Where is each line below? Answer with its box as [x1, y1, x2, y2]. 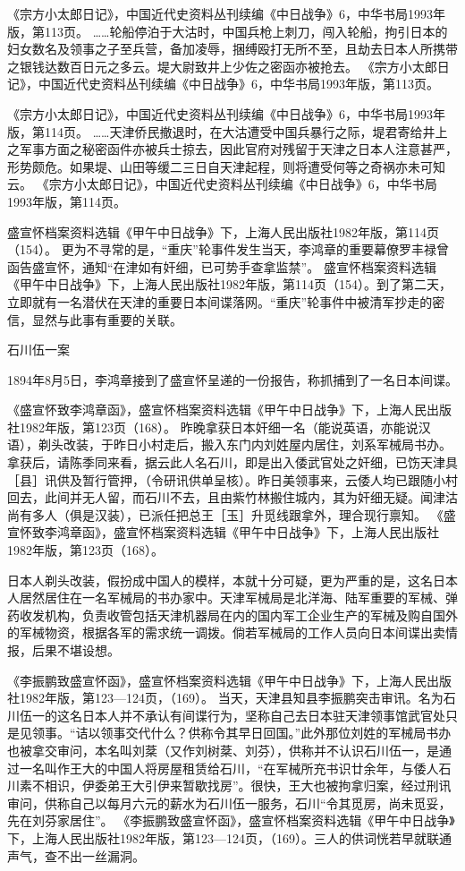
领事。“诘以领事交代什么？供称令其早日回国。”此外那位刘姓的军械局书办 [31, 723, 452, 742]
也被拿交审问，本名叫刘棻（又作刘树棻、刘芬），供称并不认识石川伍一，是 [7, 740, 439, 759]
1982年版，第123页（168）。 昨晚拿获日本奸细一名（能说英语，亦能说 [19, 417, 418, 436]
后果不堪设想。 [31, 641, 120, 659]
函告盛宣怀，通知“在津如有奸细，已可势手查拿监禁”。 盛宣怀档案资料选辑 [7, 257, 436, 276]
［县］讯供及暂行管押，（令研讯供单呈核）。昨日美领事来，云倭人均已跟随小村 [7, 470, 458, 489]
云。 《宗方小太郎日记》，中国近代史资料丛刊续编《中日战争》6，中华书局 [7, 175, 437, 193]
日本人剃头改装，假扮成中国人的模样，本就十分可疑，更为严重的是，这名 [7, 570, 433, 589]
